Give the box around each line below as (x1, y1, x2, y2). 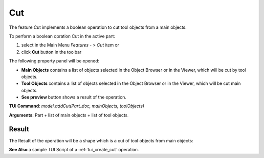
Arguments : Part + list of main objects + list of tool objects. (9, 112, 129, 118)
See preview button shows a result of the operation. (21, 94, 127, 100)
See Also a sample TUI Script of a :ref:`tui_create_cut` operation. (9, 147, 139, 153)
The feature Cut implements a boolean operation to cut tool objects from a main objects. (9, 24, 187, 30)
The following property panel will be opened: (9, 58, 100, 64)
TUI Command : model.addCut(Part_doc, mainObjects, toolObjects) (9, 103, 144, 109)
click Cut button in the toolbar (21, 49, 82, 55)
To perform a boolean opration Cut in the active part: (9, 33, 115, 39)
